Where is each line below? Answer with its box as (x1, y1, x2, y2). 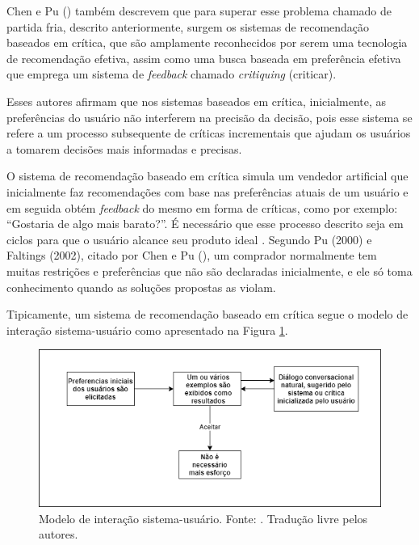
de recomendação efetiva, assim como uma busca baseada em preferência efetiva (6, 49, 401, 66)
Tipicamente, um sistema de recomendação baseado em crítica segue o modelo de (6, 306, 409, 323)
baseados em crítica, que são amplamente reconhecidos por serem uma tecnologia (6, 34, 408, 51)
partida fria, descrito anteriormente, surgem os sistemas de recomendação (6, 18, 370, 35)
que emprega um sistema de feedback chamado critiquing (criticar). (6, 65, 337, 82)
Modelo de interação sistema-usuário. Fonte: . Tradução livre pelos (39, 509, 368, 526)
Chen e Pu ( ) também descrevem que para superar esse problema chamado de (6, 2, 392, 19)
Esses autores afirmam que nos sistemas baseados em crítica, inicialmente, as (6, 92, 387, 109)
